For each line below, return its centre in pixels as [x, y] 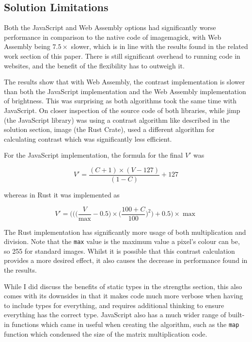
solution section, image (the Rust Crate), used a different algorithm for [109, 129]
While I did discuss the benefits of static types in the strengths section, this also [123, 286]
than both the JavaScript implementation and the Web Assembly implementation [125, 91]
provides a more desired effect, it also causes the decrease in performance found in [126, 260]
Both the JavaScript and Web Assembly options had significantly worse [110, 27]
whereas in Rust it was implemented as [62, 194]
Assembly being [27, 46]
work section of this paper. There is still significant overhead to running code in [122, 56]
